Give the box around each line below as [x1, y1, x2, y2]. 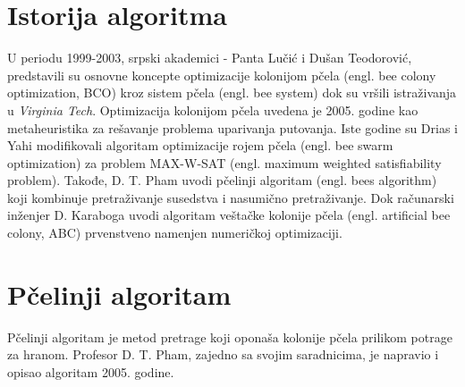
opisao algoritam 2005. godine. [7, 362, 174, 381]
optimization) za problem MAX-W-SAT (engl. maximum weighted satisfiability [7, 153, 442, 172]
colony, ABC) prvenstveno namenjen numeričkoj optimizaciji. [7, 223, 342, 242]
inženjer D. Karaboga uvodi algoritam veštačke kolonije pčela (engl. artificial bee [7, 206, 451, 224]
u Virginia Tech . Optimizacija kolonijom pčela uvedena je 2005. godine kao [7, 100, 418, 119]
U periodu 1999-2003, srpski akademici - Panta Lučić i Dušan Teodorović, [7, 48, 412, 67]
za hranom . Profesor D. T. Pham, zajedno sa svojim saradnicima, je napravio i [7, 345, 439, 364]
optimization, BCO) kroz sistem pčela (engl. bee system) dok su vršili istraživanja [7, 83, 457, 102]
